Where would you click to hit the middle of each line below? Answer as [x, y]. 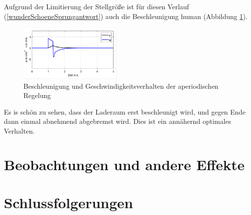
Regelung [37, 95]
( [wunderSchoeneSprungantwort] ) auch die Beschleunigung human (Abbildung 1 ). [126, 16]
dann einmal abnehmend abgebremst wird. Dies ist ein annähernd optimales [118, 121]
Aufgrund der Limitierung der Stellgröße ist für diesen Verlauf [97, 6]
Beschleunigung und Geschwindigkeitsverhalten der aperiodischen [121, 86]
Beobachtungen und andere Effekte [124, 164]
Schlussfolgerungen [68, 203]
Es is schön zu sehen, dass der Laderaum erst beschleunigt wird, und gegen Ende [125, 111]
